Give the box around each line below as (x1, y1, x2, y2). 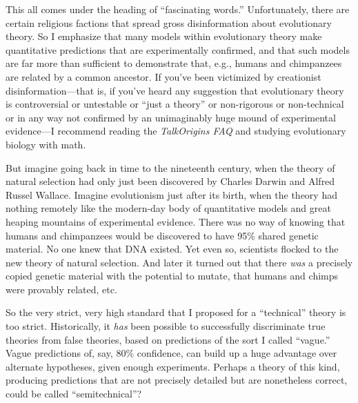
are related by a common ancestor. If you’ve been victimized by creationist (6, 69, 321, 83)
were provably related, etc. (6, 282, 117, 296)
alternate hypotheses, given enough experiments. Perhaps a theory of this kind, (6, 359, 340, 373)
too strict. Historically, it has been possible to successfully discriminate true (6, 319, 326, 333)
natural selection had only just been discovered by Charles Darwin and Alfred (6, 174, 335, 188)
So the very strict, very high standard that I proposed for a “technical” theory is (6, 305, 346, 320)
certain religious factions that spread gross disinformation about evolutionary (6, 15, 332, 30)
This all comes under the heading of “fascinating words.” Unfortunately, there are (6, 2, 350, 16)
